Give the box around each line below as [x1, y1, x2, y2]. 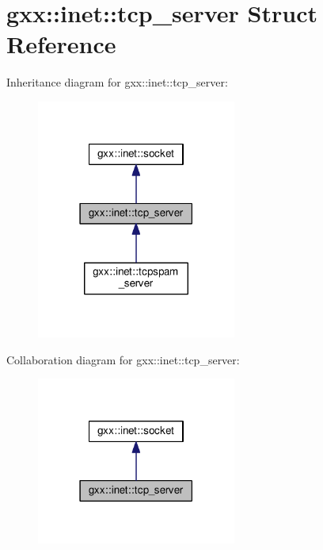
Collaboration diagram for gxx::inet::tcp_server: [6, 351, 240, 367]
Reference [6, 28, 116, 60]
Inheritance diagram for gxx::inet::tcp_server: [6, 74, 228, 90]
